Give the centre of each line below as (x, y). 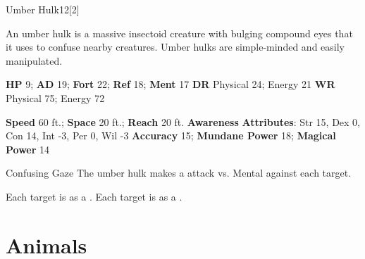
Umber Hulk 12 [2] (43, 9)
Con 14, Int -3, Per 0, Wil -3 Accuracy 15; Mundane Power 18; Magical (171, 135)
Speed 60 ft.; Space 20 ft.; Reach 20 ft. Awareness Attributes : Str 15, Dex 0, (183, 121)
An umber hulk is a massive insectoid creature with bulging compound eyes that (179, 33)
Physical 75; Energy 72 (55, 97)
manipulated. (34, 60)
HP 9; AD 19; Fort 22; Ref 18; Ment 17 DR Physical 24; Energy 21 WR (171, 84)
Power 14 (28, 149)
